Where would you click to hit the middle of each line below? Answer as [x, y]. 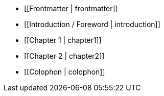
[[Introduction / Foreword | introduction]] [92, 24]
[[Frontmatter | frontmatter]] [71, 8]
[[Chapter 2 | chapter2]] [64, 56]
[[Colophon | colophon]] [65, 72]
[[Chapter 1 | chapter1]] [63, 40]
